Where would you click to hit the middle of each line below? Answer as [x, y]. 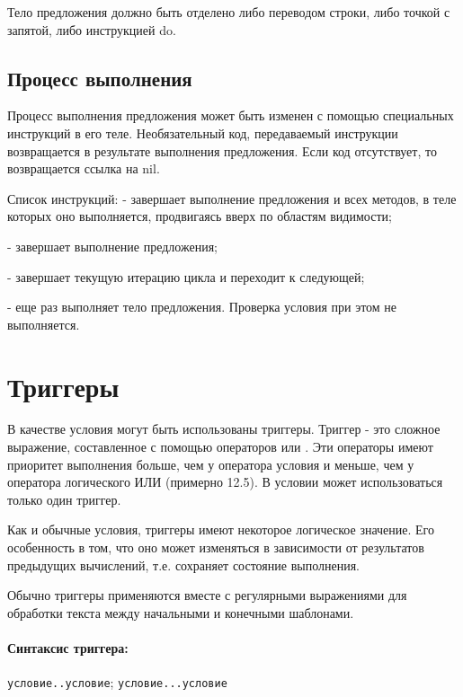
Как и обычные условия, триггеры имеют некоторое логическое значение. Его [221, 529]
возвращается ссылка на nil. [84, 168]
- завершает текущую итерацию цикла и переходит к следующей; [186, 276]
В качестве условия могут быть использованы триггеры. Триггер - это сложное [224, 429]
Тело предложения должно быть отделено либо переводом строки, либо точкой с [229, 12]
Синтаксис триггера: [68, 647]
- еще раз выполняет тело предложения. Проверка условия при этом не [202, 307]
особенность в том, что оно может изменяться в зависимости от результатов [216, 547]
